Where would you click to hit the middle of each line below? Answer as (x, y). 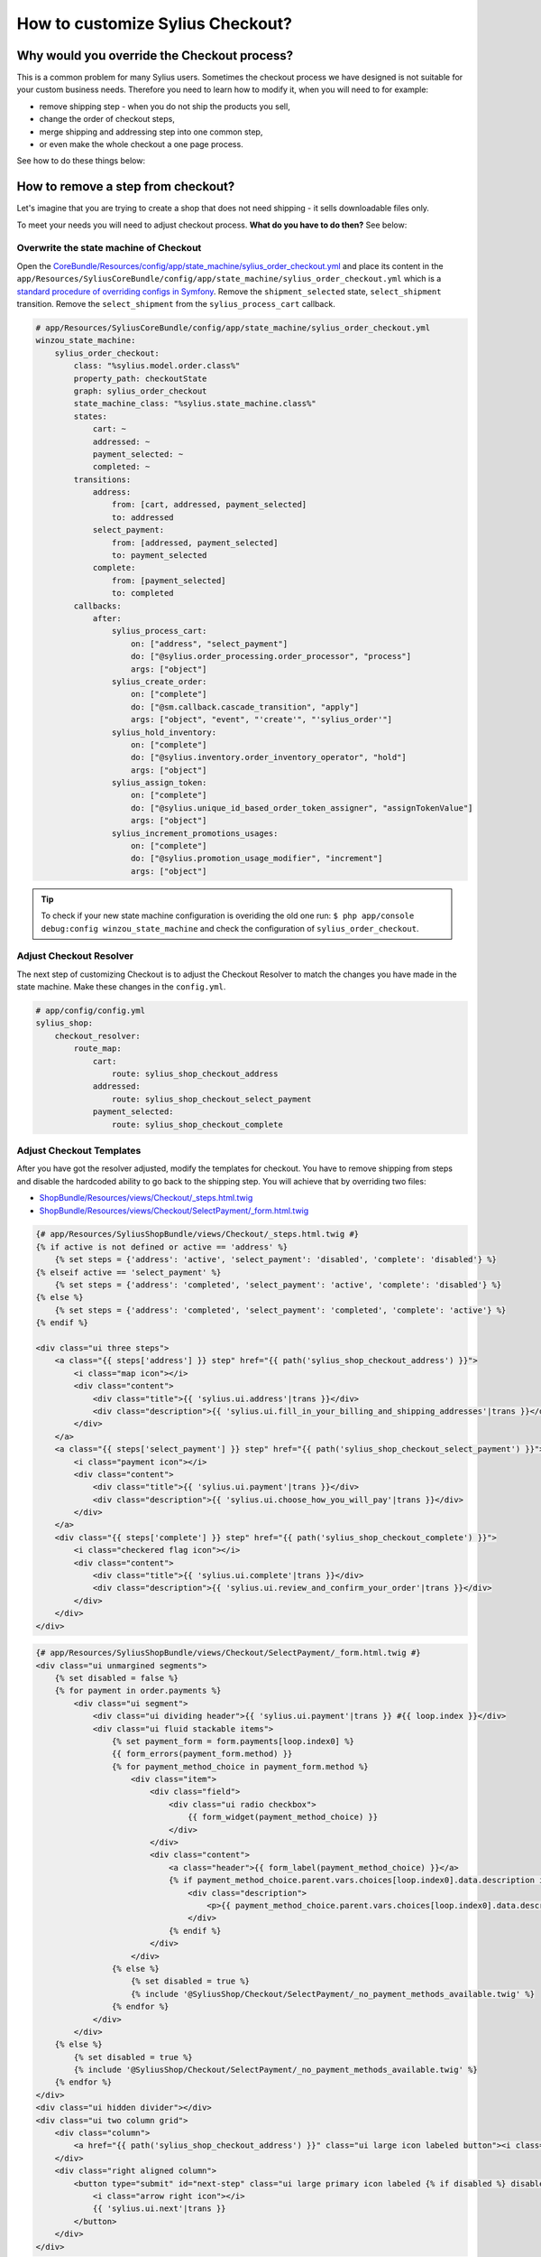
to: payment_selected (159, 556)
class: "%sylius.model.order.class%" (157, 366)
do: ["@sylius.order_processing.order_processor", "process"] (271, 656)
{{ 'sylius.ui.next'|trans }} (159, 2209)
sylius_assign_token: (159, 783)
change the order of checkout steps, (107, 119)
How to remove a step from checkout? (126, 186)
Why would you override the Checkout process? (155, 56)
